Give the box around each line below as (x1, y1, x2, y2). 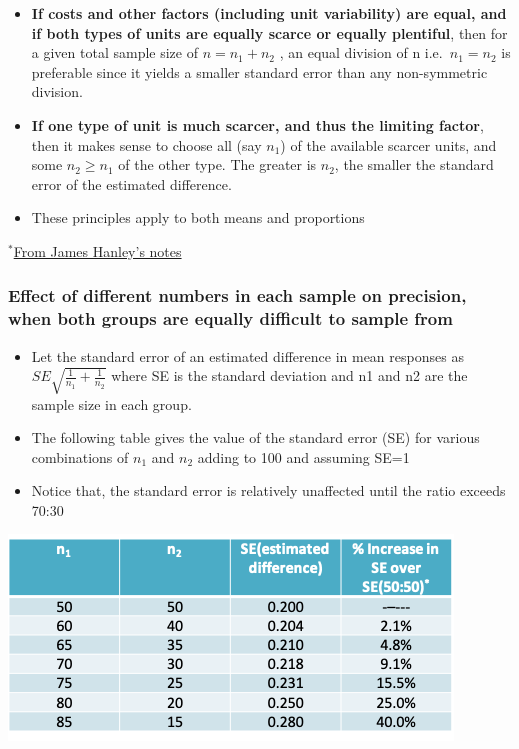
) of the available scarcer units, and (280, 134, 497, 155)
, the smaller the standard (334, 154, 494, 175)
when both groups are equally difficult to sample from (8, 306, 453, 331)
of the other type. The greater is (118, 154, 317, 175)
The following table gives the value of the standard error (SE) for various (31, 427, 480, 448)
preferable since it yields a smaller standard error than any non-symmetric (31, 61, 488, 82)
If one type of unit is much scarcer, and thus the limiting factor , (31, 114, 484, 135)
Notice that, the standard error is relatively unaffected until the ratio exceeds (31, 480, 506, 501)
